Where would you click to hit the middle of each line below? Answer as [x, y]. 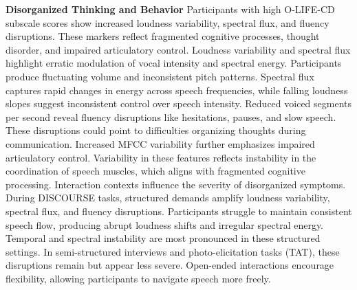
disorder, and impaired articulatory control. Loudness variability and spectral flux [178, 49]
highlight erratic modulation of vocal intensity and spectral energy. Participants [174, 63]
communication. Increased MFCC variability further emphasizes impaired [160, 143]
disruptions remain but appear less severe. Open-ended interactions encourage [170, 265]
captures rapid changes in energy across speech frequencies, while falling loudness [177, 90]
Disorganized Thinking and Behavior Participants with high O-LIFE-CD [170, 9]
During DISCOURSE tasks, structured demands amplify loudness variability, [168, 198]
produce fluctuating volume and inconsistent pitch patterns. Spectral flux [160, 76]
